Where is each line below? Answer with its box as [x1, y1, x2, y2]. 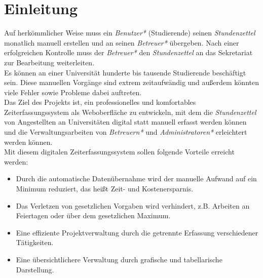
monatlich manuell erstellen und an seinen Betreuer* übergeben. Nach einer [4, 37, 239, 48]
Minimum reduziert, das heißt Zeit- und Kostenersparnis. [16, 183, 194, 194]
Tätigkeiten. [16, 237, 54, 248]
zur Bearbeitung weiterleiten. [4, 57, 95, 67]
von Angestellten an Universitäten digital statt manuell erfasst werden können [4, 116, 247, 127]
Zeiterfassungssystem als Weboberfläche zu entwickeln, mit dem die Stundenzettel [4, 106, 256, 117]
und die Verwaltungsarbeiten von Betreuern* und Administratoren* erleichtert [4, 127, 247, 137]
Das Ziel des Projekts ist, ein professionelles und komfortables [4, 97, 196, 107]
